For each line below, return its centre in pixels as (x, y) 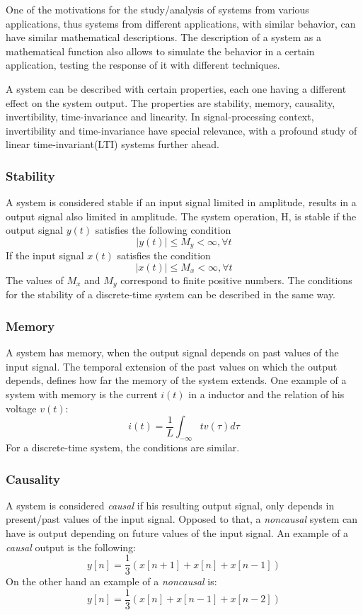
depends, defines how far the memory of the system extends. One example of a (176, 380)
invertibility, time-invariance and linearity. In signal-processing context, (160, 117)
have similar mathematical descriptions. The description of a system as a (163, 37)
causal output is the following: (71, 547)
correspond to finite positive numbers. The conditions (236, 280)
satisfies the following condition (163, 230)
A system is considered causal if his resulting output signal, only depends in (170, 505)
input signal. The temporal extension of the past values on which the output (172, 366)
